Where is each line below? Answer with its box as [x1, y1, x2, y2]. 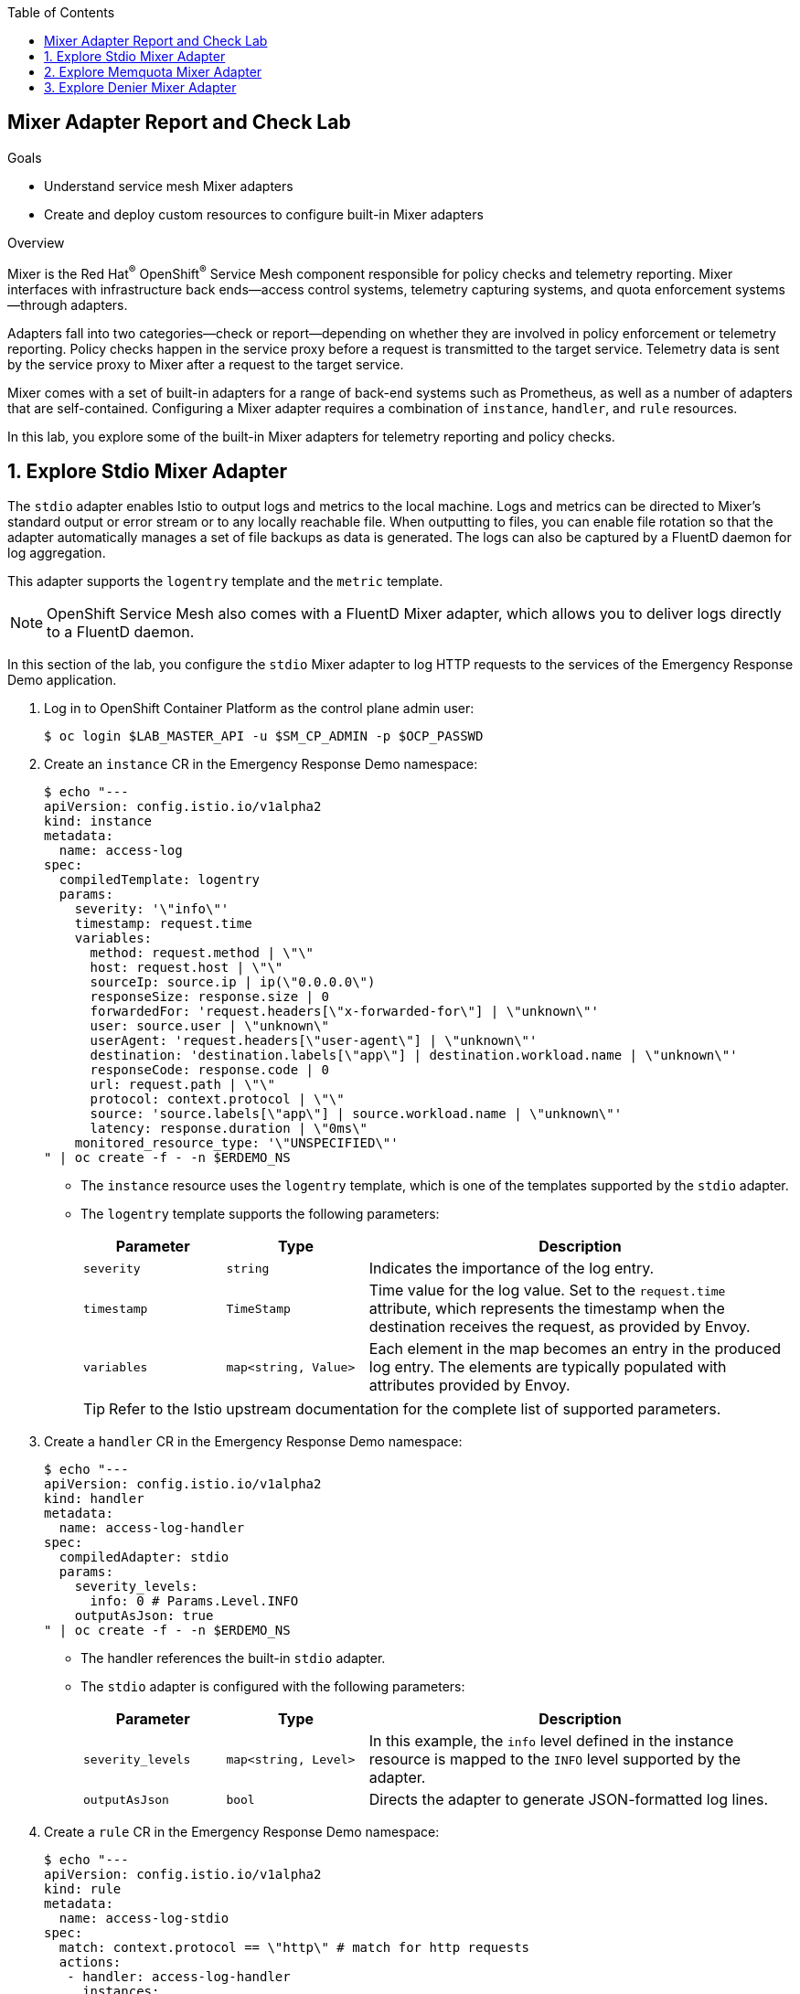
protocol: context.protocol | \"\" [90, 1092, 345, 1107]
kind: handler [44, 1491, 144, 1507]
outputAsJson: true [74, 1608, 214, 1624]
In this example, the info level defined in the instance [368, 1732, 734, 1751]
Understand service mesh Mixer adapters [44, 177, 293, 194]
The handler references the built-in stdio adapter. [80, 1650, 386, 1667]
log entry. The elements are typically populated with [368, 1358, 727, 1377]
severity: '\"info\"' [74, 901, 229, 917]
